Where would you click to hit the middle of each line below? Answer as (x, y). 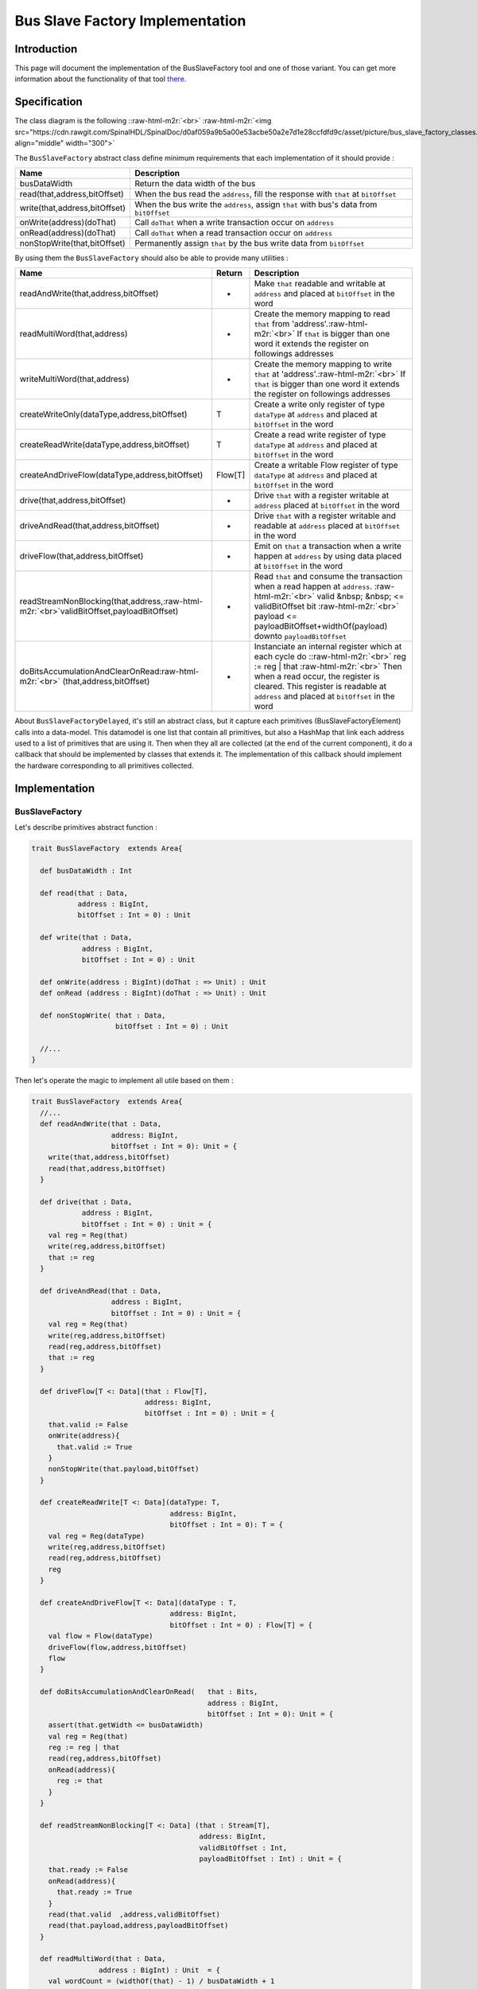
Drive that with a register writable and (325, 516)
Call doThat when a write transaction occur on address (235, 222)
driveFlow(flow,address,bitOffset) (117, 1647)
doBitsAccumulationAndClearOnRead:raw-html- (109, 671)
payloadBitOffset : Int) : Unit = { (270, 1859)
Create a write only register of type (320, 404)
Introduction (46, 49)
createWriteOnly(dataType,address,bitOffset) (103, 415)
